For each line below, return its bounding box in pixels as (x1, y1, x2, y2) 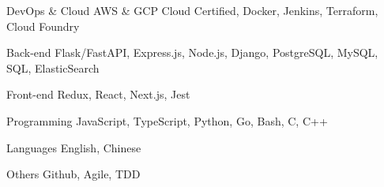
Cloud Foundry (6, 17, 80, 34)
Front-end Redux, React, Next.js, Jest (6, 86, 190, 103)
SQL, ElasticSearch (6, 59, 100, 76)
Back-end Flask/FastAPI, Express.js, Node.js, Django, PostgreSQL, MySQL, (6, 44, 378, 61)
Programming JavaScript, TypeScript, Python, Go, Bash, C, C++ (6, 112, 328, 129)
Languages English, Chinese (6, 139, 141, 155)
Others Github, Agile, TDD (6, 166, 141, 182)
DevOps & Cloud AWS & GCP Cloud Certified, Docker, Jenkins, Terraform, (6, 2, 378, 18)
